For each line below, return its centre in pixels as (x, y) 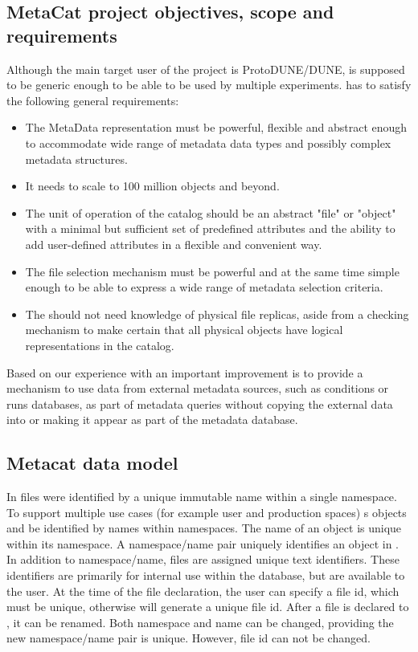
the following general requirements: (93, 100)
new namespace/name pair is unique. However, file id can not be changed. (189, 638)
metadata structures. (76, 159)
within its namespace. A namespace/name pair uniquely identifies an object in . (203, 543)
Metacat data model (92, 463)
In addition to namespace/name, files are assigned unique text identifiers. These (203, 559)
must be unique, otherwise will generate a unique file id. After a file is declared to (208, 607)
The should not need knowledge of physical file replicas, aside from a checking (217, 314)
